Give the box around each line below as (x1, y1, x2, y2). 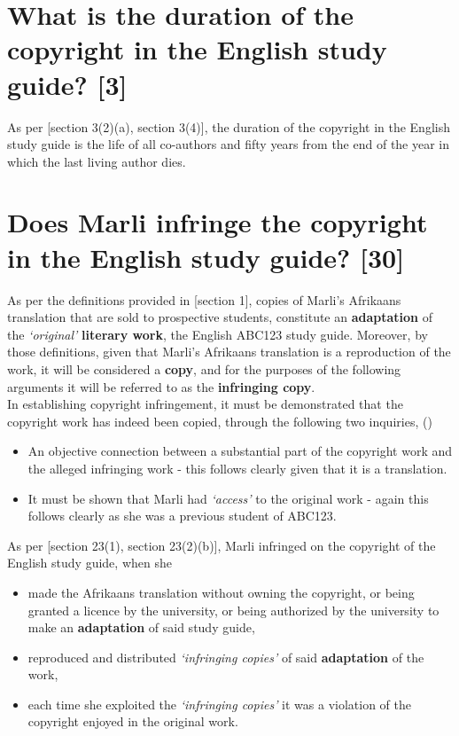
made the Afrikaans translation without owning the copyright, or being (27, 583, 415, 601)
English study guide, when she (7, 553, 172, 572)
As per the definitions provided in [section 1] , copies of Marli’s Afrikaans (7, 290, 401, 309)
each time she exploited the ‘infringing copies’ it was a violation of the (27, 694, 412, 713)
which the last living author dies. (7, 152, 186, 170)
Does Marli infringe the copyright (7, 204, 428, 240)
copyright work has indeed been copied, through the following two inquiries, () (7, 411, 432, 430)
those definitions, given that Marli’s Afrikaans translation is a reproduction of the (7, 342, 451, 361)
